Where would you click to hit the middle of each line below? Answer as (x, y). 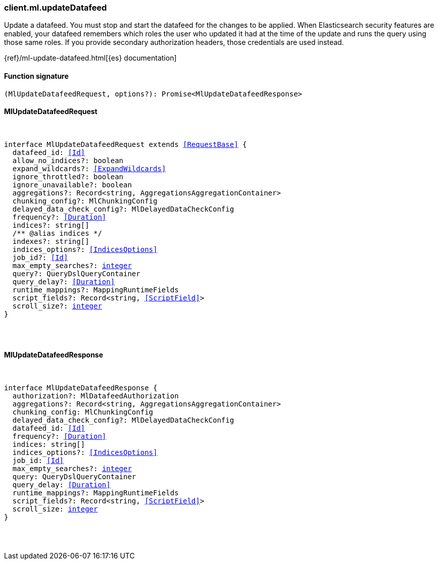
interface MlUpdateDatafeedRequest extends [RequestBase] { (126, 144)
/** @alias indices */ (57, 233)
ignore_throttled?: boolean (68, 176)
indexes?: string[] (51, 241)
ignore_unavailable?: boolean (72, 185)
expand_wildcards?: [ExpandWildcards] (89, 168)
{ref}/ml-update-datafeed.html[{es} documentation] (90, 58)
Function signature (36, 76)
